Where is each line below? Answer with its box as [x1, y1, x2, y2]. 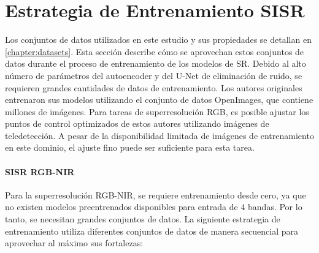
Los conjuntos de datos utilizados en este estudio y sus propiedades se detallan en [5, 33, 312, 46]
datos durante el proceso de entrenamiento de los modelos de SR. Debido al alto [5, 57, 306, 70]
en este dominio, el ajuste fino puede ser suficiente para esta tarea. [5, 141, 255, 154]
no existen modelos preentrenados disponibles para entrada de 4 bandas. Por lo [5, 200, 302, 213]
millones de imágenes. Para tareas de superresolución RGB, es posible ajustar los [5, 105, 309, 118]
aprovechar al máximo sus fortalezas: [5, 236, 144, 249]
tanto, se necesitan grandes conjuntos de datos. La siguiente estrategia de [5, 213, 280, 225]
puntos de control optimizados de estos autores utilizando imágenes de [5, 117, 269, 130]
